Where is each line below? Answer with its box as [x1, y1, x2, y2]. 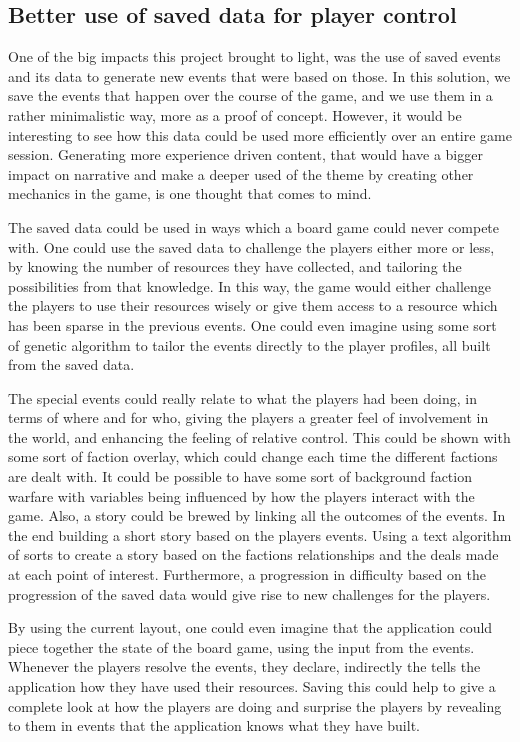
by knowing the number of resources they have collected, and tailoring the [8, 256, 462, 277]
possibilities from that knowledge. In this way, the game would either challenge [8, 275, 491, 296]
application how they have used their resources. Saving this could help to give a [8, 676, 496, 697]
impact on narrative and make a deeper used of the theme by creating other [8, 163, 474, 184]
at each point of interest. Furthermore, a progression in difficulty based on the [8, 564, 486, 585]
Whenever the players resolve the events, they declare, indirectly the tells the [8, 656, 481, 677]
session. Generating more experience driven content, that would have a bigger [8, 144, 483, 165]
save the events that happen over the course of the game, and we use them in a [8, 85, 493, 106]
